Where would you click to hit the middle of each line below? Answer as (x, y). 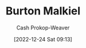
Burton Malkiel (43, 11)
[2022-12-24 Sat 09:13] (43, 39)
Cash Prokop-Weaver (43, 28)
